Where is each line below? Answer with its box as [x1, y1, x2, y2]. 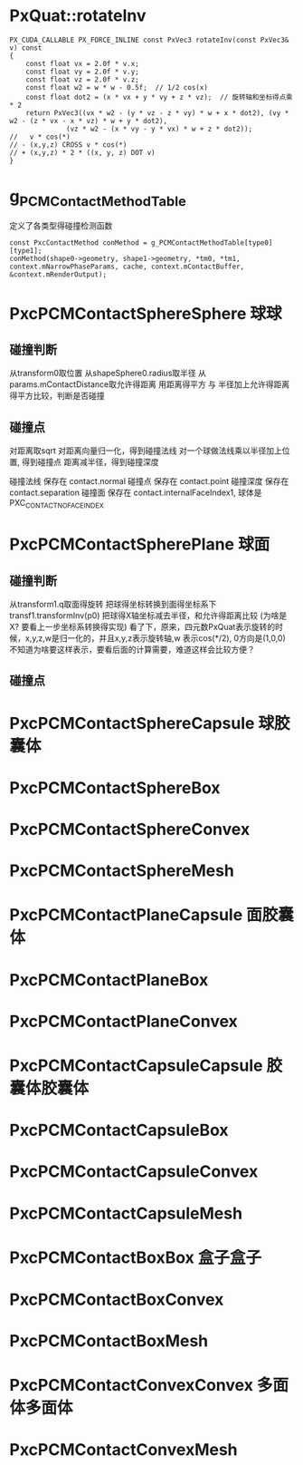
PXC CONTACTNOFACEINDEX [9, 498, 104, 510]
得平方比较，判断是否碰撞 [9, 391, 105, 402]
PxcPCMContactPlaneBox [9, 969, 209, 990]
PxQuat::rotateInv [9, 5, 147, 26]
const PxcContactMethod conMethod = [9, 238, 147, 247]
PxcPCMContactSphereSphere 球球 [9, 303, 282, 324]
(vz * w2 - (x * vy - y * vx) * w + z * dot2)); [66, 124, 253, 133]
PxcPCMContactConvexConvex [9, 1375, 253, 1396]
